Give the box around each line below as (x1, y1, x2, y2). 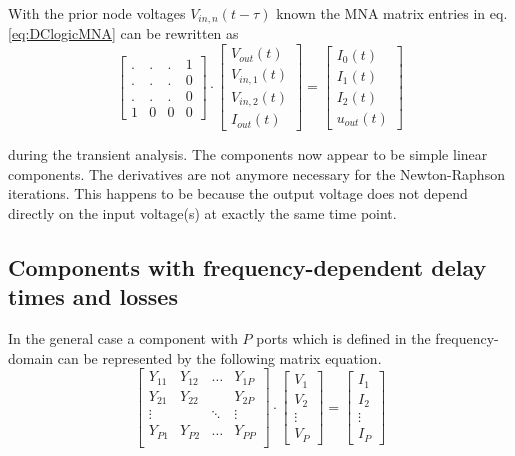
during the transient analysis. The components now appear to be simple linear (8, 144, 488, 165)
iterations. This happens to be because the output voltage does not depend (8, 183, 468, 204)
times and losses (8, 281, 178, 312)
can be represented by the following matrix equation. (57, 347, 382, 368)
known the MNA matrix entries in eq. (276, 3, 508, 23)
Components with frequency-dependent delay (8, 251, 487, 282)
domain (8, 347, 54, 368)
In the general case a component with (8, 328, 238, 349)
